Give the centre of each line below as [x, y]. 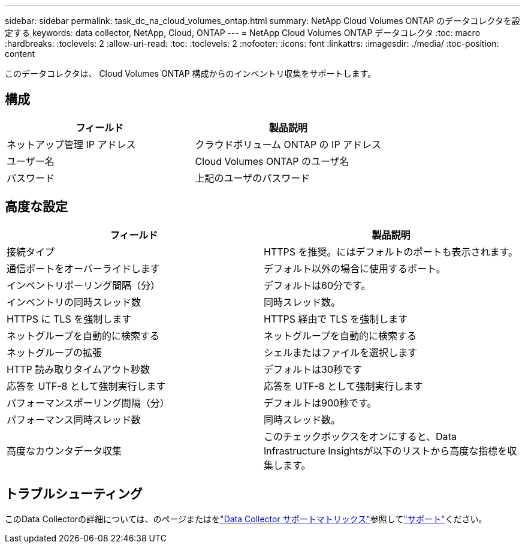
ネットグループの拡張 [55, 352]
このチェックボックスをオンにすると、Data [360, 436]
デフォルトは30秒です [313, 369]
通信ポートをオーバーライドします [83, 268]
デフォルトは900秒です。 [320, 403]
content [20, 54]
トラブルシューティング [74, 494]
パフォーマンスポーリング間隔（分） [88, 403]
